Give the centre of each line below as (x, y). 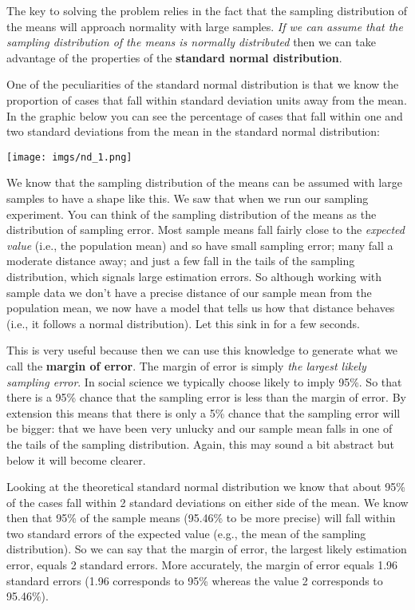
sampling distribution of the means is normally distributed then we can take (191, 42)
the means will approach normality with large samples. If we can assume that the (205, 26)
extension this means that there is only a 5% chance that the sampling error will (204, 412)
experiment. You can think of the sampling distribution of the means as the (192, 214)
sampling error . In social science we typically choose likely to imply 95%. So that (204, 381)
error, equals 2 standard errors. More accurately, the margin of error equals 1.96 (202, 565)
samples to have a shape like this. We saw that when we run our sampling (188, 198)
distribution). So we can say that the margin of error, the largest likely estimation (207, 549)
